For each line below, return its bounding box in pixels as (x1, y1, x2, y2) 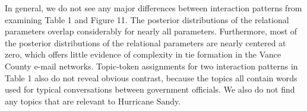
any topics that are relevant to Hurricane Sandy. (5, 94, 181, 107)
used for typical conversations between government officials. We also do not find (5, 83, 295, 96)
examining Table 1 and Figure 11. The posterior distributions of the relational (5, 13, 289, 26)
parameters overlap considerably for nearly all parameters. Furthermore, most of (5, 25, 297, 37)
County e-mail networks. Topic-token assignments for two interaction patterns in (5, 59, 298, 72)
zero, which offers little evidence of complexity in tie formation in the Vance (5, 48, 281, 61)
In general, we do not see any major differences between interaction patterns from (5, 2, 302, 14)
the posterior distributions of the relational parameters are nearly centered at (5, 36, 286, 49)
